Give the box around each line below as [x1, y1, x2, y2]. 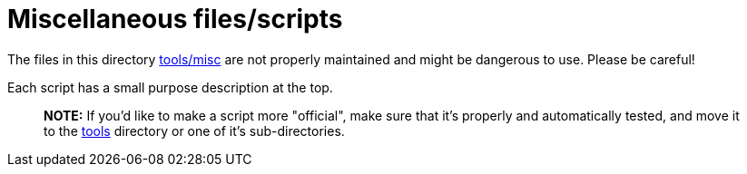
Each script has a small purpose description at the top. [7, 79, 333, 95]
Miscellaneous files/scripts [7, 4, 343, 34]
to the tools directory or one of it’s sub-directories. [44, 122, 345, 139]
